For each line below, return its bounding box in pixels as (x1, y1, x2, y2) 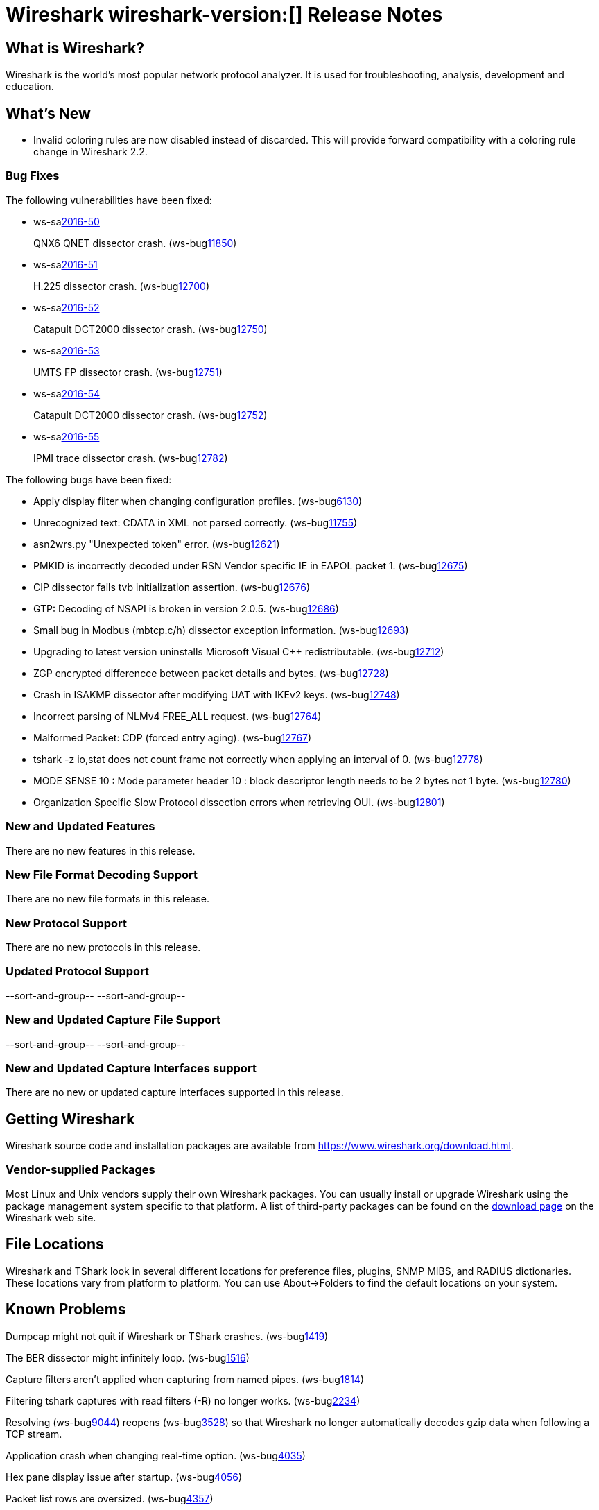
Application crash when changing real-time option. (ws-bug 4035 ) (6, 1449, 306, 1461)
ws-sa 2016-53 (33, 344, 100, 357)
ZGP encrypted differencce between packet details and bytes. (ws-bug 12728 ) (33, 667, 389, 679)
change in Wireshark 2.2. (33, 146, 148, 158)
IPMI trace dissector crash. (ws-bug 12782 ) (33, 452, 228, 464)
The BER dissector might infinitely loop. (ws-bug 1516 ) (6, 1351, 250, 1364)
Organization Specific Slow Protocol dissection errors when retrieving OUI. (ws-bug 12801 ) (33, 796, 445, 808)
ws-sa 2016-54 (33, 387, 101, 400)
